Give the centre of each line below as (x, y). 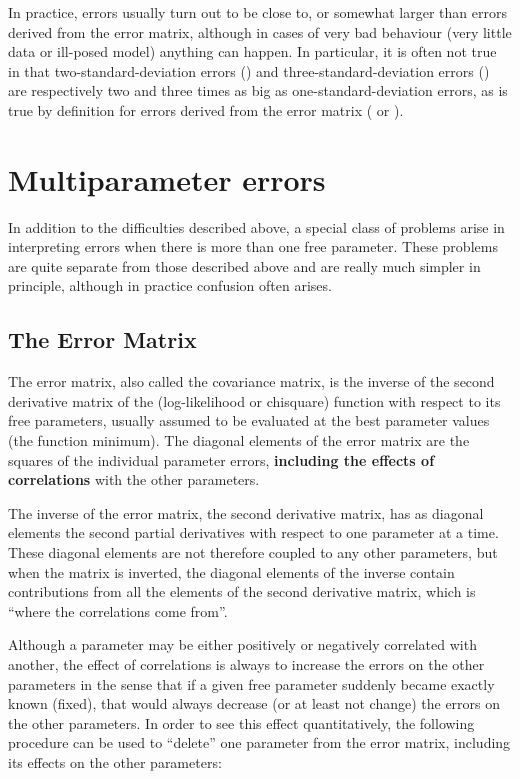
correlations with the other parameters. (134, 479)
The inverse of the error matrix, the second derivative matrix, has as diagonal (246, 512)
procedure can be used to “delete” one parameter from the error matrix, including (259, 742)
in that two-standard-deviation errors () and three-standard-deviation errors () (249, 70)
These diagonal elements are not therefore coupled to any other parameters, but (253, 552)
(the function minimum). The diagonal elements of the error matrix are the (239, 440)
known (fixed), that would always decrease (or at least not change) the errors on (254, 703)
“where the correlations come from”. (118, 610)
